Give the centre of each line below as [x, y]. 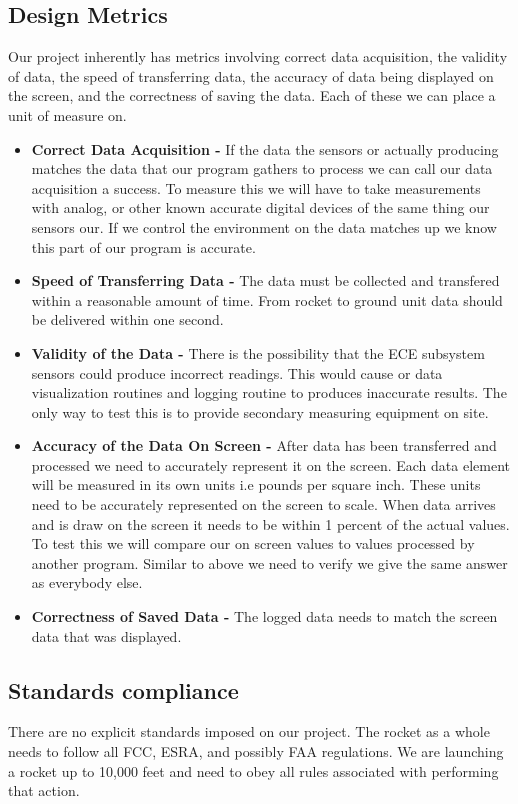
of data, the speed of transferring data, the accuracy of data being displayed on [251, 75]
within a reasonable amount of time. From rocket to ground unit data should [267, 299]
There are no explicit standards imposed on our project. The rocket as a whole [249, 731]
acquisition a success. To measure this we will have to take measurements [256, 187]
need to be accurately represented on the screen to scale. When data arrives [263, 504]
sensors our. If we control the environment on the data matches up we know [264, 226]
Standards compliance [123, 689]
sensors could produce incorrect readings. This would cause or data [237, 372]
